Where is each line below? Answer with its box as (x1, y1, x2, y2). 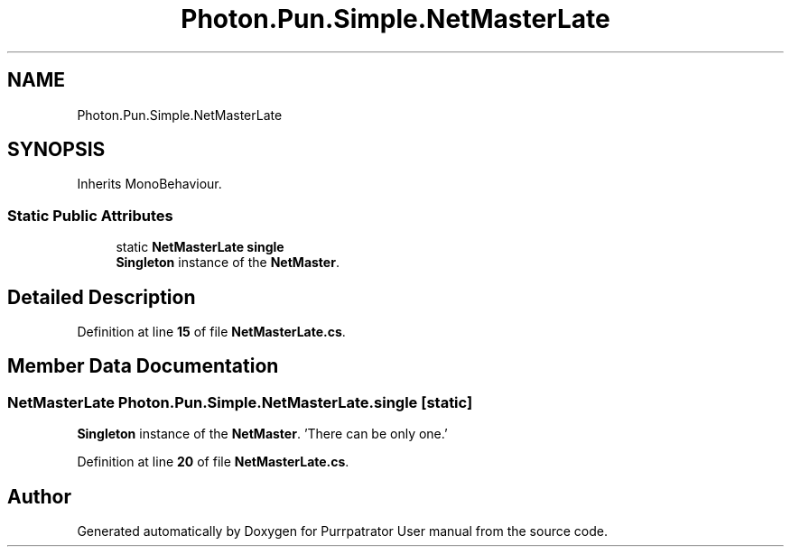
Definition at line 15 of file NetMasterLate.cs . (77, 324, 346, 340)
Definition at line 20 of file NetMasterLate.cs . (77, 454, 349, 470)
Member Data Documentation (7, 355, 279, 378)
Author (7, 485, 71, 508)
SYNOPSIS (7, 138, 106, 162)
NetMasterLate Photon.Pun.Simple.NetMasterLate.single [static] (7, 392, 473, 411)
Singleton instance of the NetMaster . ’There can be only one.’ (77, 426, 448, 442)
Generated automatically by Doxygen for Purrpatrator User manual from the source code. (77, 523, 608, 540)
